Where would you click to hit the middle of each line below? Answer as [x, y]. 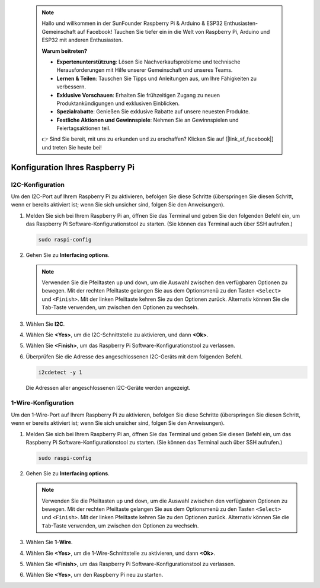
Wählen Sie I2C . [45, 324]
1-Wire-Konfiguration [42, 403]
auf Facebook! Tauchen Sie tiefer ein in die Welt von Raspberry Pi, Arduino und [174, 31]
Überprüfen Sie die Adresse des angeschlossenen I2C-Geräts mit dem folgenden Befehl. [134, 357]
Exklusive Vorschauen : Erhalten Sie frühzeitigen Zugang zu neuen [138, 95]
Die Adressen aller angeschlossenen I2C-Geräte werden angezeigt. [108, 387]
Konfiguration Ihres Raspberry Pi [73, 167]
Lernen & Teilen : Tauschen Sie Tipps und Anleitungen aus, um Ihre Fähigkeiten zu [157, 78]
